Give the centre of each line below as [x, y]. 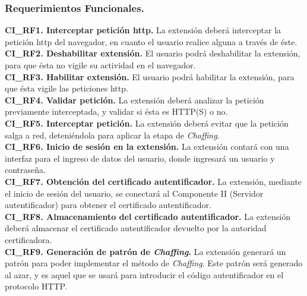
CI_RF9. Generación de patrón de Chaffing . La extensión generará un [145, 251]
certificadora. [29, 239]
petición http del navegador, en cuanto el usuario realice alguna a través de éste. [151, 41]
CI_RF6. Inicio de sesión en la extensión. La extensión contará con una [147, 147]
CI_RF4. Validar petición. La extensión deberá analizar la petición [134, 100]
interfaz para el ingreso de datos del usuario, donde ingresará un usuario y [140, 158]
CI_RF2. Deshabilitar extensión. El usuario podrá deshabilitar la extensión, [153, 53]
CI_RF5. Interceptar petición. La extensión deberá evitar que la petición [147, 123]
